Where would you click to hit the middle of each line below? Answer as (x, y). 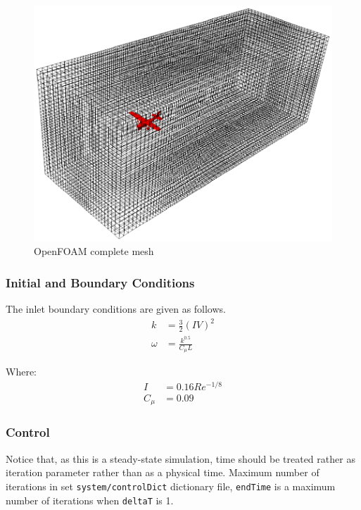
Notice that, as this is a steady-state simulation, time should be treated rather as (180, 458)
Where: (21, 372)
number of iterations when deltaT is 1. (90, 500)
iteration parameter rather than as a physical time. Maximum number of (163, 472)
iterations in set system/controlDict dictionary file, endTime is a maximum (171, 486)
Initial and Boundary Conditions (100, 282)
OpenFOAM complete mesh (94, 251)
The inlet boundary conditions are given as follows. (116, 309)
